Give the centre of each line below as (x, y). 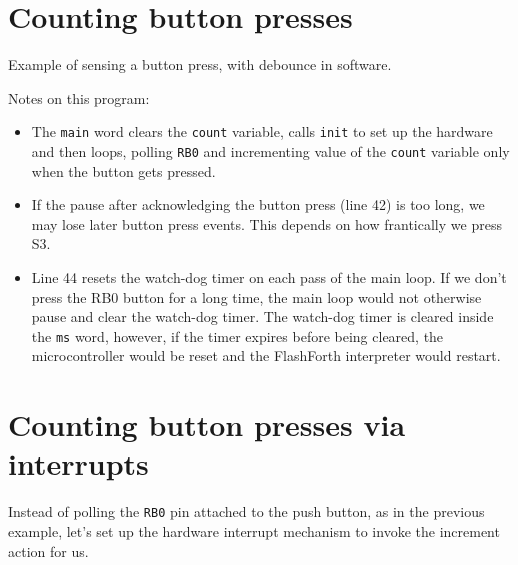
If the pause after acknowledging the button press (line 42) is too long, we (258, 204)
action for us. (48, 550)
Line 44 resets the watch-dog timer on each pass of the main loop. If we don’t (269, 277)
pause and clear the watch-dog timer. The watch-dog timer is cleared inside (262, 316)
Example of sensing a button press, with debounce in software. (200, 64)
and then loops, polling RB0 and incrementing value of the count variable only (270, 150)
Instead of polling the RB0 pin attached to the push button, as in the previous (246, 511)
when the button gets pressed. (123, 170)
